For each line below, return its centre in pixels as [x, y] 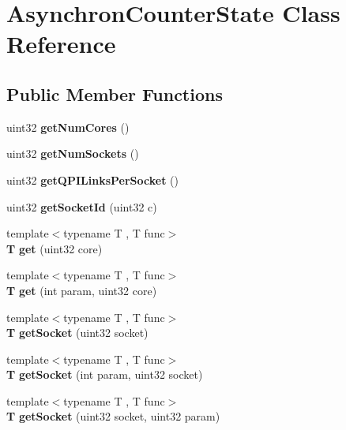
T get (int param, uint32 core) [82, 290]
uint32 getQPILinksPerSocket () [92, 179]
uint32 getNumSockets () [73, 153]
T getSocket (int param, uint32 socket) [105, 374]
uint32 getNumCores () [68, 127]
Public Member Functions [115, 93]
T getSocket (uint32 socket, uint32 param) [113, 416]
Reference [61, 44]
